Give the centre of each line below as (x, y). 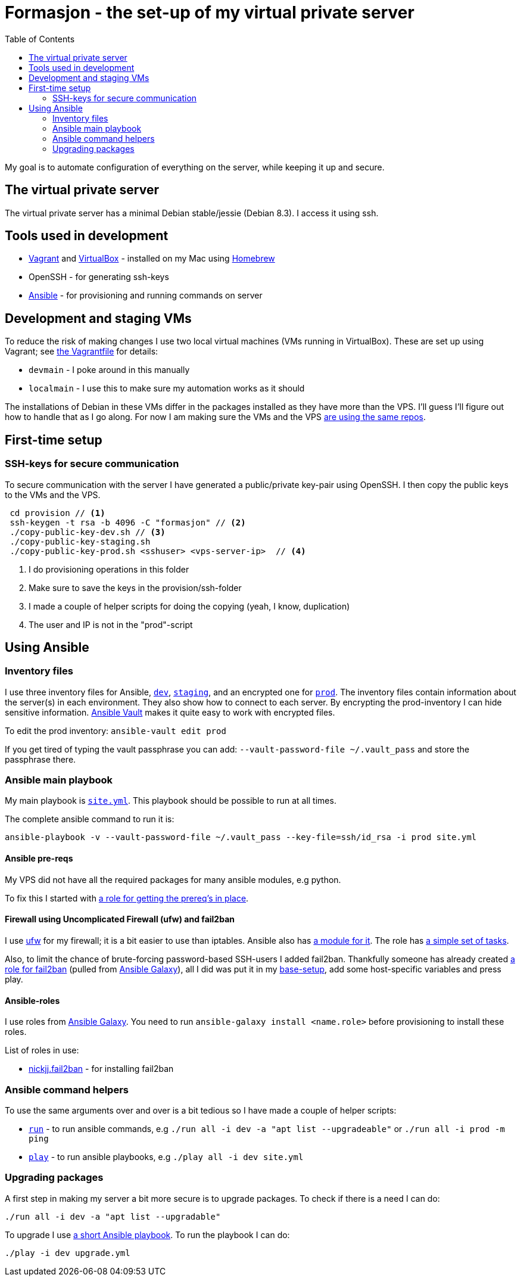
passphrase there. (40, 759)
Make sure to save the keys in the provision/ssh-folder (135, 587)
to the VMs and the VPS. (53, 495)
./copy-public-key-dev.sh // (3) (88, 532)
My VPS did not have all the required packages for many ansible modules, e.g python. (173, 879)
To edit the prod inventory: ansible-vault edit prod (116, 730)
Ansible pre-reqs (39, 859)
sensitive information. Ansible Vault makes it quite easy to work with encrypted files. (170, 712)
